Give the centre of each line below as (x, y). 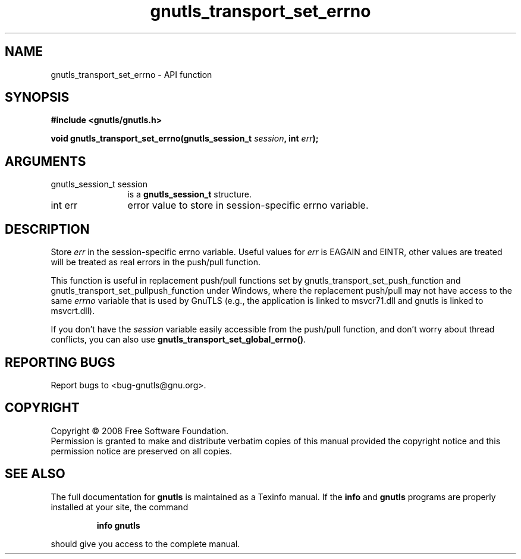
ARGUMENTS (45, 161)
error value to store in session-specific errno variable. (248, 205)
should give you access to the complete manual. (145, 544)
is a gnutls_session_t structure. (189, 194)
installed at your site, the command (120, 507)
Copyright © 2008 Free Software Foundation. (140, 431)
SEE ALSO (35, 474)
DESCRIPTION (47, 229)
